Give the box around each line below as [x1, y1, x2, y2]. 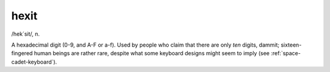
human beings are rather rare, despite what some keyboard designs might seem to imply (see [34, 50, 270, 57]
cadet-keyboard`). [11, 58, 57, 65]
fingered [11, 50, 33, 57]
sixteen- [280, 41, 302, 48]
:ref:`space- [271, 50, 301, 57]
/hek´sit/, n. [11, 30, 40, 38]
